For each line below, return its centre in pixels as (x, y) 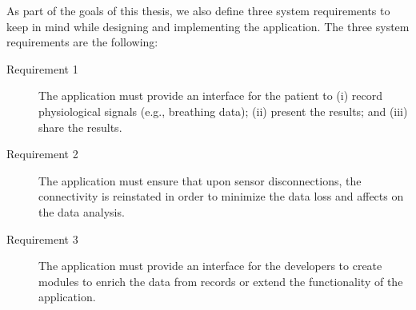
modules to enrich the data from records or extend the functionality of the (221, 281)
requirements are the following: (82, 42)
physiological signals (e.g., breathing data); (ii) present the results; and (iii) (223, 111)
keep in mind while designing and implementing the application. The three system (208, 26)
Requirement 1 (42, 68)
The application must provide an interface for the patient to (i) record (211, 95)
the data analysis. (82, 211)
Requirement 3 (42, 238)
